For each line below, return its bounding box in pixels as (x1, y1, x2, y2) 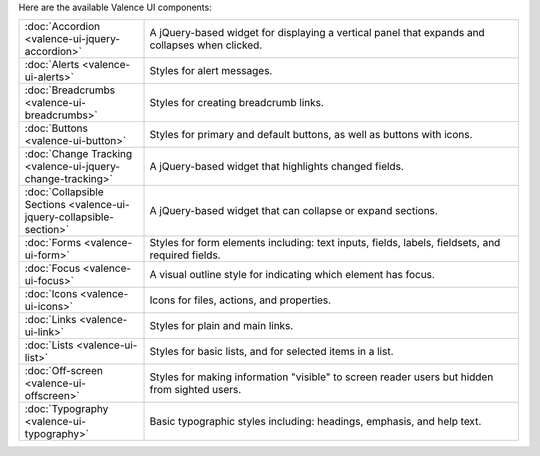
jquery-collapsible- (24, 210, 115, 224)
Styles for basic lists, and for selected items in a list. (149, 345, 394, 359)
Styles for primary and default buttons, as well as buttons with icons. (149, 128, 473, 142)
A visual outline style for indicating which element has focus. (149, 268, 435, 282)
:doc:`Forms (24, 236, 82, 250)
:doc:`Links (24, 313, 77, 327)
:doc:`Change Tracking (24, 147, 133, 161)
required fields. (149, 248, 221, 262)
